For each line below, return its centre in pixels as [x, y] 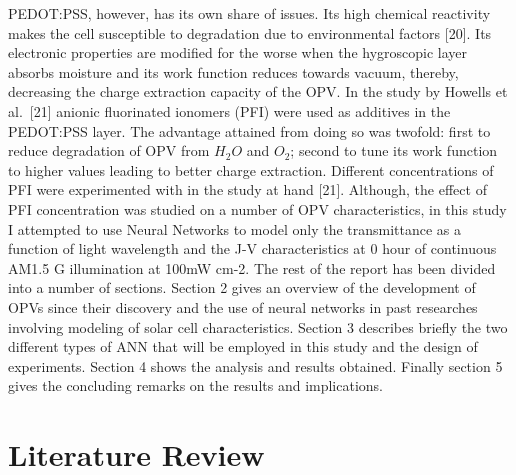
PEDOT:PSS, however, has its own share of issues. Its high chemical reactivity [249, 13]
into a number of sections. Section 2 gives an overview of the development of [242, 287]
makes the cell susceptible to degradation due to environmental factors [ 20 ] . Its [250, 32]
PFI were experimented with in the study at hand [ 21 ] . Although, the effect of [247, 189]
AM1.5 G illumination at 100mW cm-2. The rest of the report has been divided [252, 267]
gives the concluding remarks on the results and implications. [196, 385]
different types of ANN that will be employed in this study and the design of [243, 346]
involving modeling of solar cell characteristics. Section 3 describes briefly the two [258, 326]
